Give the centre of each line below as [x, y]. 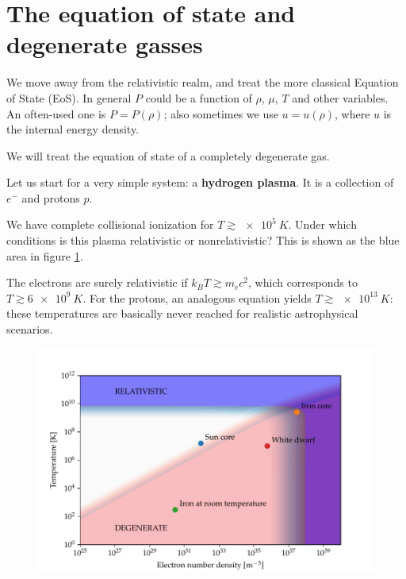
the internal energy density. [73, 129]
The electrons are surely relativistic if [97, 282]
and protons [51, 197]
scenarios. [30, 329]
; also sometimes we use [221, 113]
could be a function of [199, 97]
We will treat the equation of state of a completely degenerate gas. [168, 155]
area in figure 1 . [45, 255]
